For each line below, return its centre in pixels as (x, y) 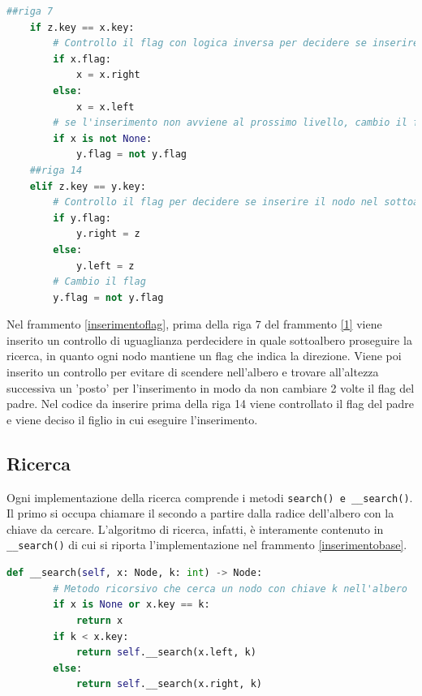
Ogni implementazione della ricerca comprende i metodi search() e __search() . (210, 497)
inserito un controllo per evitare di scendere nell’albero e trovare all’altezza (193, 372)
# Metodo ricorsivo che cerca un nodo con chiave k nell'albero (230, 589)
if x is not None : (103, 138)
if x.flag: (82, 59)
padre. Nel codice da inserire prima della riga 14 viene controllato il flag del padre (211, 404)
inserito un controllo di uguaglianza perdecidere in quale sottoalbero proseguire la (209, 339)
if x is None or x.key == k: (131, 605)
